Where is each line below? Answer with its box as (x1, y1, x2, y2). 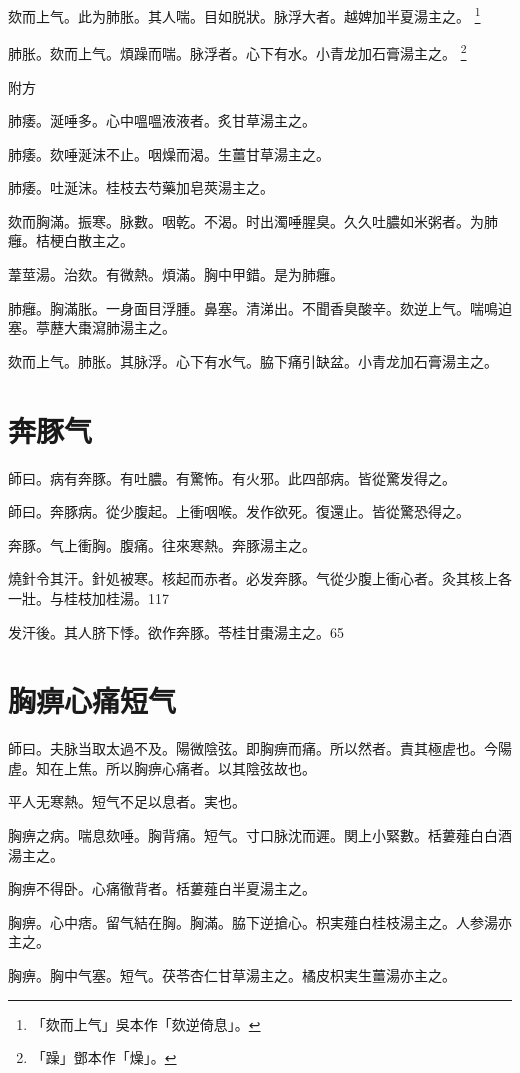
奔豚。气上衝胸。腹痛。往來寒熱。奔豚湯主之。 (8, 534, 316, 555)
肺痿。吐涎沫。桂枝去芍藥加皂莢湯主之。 (8, 177, 274, 198)
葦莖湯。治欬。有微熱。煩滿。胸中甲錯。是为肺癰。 (8, 264, 344, 285)
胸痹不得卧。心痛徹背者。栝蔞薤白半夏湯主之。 (8, 878, 316, 899)
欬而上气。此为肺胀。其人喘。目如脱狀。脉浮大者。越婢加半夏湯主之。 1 (8, 3, 481, 26)
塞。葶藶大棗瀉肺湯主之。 (8, 317, 176, 338)
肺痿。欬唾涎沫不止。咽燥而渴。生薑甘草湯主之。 (8, 143, 330, 164)
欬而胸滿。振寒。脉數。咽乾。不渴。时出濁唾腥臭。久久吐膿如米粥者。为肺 (8, 210, 498, 231)
